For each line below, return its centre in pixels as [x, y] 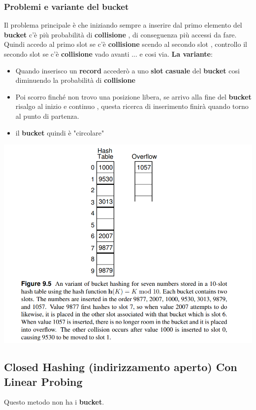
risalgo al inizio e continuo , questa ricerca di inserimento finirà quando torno [132, 106]
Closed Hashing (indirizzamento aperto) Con [121, 367]
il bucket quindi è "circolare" [60, 132]
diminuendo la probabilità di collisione [75, 80]
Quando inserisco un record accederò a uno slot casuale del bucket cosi [128, 70]
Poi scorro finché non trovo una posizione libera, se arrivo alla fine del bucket [133, 96]
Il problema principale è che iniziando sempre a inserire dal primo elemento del [123, 25]
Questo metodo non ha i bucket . [54, 402]
